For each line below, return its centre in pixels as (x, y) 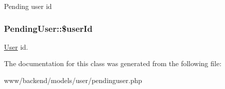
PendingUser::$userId (48, 28)
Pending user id (28, 6)
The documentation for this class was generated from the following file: (113, 63)
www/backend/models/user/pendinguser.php (73, 80)
